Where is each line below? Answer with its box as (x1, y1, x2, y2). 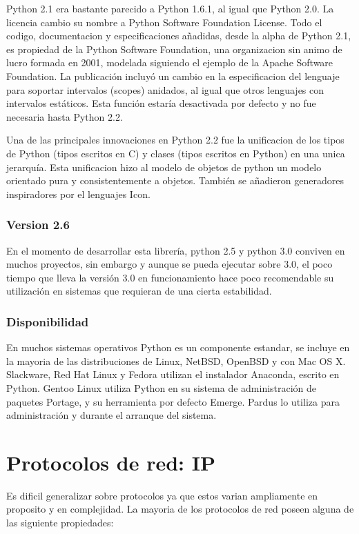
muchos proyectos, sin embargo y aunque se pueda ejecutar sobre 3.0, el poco (6, 257, 333, 271)
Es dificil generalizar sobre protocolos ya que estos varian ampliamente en (6, 488, 318, 502)
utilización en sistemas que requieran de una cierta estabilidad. (6, 284, 272, 298)
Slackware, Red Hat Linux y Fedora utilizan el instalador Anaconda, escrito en (6, 367, 340, 382)
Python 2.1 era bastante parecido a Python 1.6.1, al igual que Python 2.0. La (6, 1, 334, 15)
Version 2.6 (6, 216, 70, 233)
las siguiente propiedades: (6, 515, 114, 529)
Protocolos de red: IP (6, 448, 215, 476)
